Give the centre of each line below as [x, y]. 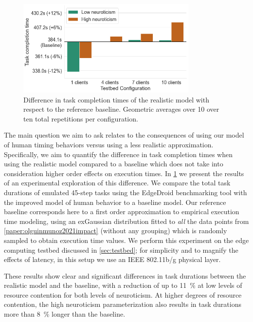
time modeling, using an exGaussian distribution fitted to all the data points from [126, 221]
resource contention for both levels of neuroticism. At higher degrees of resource [123, 294]
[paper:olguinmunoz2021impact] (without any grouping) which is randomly [116, 231]
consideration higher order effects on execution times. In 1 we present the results [124, 173]
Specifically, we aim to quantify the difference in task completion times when [118, 154]
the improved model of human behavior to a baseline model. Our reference [115, 202]
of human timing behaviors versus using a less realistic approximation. [109, 144]
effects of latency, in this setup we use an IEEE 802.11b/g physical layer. [112, 259]
